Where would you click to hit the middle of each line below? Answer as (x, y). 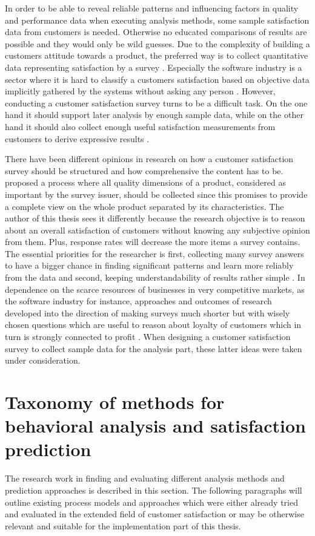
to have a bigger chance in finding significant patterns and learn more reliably (149, 265)
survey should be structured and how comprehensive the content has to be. (144, 170)
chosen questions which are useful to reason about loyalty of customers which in (153, 325)
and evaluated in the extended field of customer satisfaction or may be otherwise (154, 514)
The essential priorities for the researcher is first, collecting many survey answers (154, 253)
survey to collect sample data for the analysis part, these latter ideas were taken (154, 348)
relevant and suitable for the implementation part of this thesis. (123, 525)
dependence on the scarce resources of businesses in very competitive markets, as (155, 289)
